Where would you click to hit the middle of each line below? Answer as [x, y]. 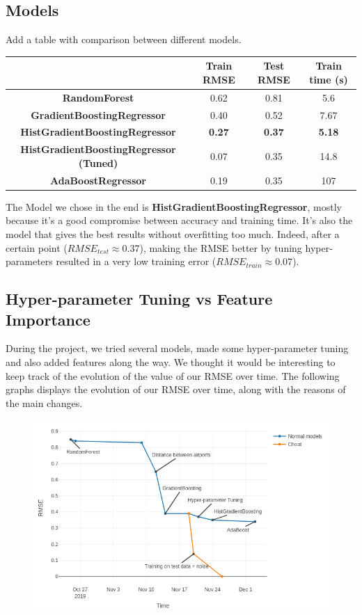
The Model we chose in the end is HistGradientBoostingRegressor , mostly [174, 206]
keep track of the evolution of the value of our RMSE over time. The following [173, 375]
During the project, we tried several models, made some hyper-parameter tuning [177, 348]
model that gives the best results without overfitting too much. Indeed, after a [173, 233]
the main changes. [44, 402]
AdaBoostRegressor [98, 180]
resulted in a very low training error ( [136, 261]
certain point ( [37, 247]
